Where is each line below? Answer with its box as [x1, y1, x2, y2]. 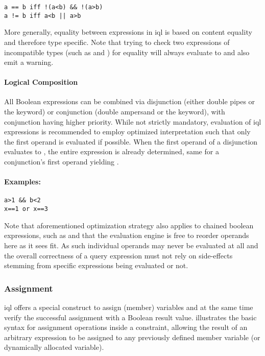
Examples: [4, 176, 41, 187]
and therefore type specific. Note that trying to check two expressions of [4, 36, 230, 47]
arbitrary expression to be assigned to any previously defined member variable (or [4, 331, 260, 342]
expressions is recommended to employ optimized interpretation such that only [4, 126, 251, 137]
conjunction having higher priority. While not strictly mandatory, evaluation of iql [4, 116, 261, 127]
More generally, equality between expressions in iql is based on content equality [4, 27, 252, 37]
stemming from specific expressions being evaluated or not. [4, 260, 188, 271]
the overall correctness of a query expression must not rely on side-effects [4, 250, 233, 260]
